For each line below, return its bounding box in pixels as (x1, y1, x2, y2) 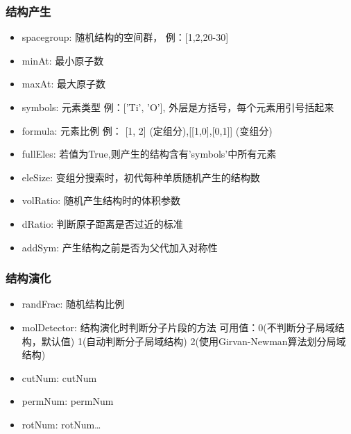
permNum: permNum (22, 394, 114, 408)
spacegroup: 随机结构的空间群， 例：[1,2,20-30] (22, 30, 229, 44)
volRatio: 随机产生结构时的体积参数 (22, 193, 180, 208)
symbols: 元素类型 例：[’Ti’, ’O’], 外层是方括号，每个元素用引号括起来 (22, 100, 334, 114)
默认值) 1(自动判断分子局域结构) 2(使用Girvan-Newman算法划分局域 (41, 333, 346, 348)
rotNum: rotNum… (22, 417, 101, 431)
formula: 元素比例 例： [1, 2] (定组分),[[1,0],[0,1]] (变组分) (22, 123, 273, 137)
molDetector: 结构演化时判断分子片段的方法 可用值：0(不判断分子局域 (22, 319, 335, 334)
